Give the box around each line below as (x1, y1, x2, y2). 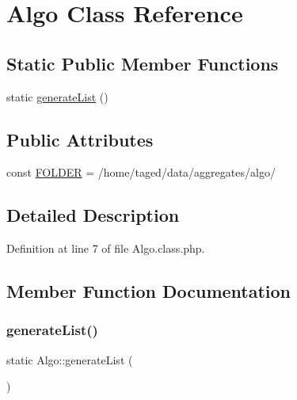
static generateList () (6, 88, 109, 105)
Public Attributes (6, 127, 154, 151)
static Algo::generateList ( (6, 351, 133, 368)
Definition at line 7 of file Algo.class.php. (6, 240, 205, 257)
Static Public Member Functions (6, 51, 279, 75)
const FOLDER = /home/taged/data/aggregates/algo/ (6, 164, 276, 181)
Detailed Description (6, 203, 180, 227)
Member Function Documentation (6, 279, 291, 303)
